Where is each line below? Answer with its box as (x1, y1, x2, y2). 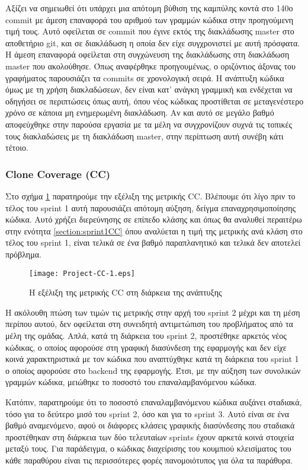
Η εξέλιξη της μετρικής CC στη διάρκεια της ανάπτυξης (29, 286, 222, 298)
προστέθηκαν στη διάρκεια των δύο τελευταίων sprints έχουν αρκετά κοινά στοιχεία (5, 430, 294, 443)
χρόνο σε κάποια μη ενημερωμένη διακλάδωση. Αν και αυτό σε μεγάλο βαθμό (5, 106, 274, 119)
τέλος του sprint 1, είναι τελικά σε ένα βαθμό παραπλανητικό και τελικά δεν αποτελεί (5, 236, 301, 249)
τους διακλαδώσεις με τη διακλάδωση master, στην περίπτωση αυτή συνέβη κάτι (5, 129, 284, 142)
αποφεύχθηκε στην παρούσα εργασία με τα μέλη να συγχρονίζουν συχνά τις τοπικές (5, 117, 292, 130)
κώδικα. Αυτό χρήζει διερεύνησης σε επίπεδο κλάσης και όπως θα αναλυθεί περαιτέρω (5, 213, 302, 226)
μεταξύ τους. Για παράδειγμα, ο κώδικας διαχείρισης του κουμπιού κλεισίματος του (5, 442, 291, 455)
